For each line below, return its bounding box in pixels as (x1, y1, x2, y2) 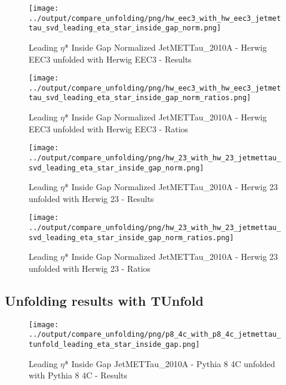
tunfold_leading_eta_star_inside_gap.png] (29, 340, 200, 349)
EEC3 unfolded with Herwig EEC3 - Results (29, 52, 192, 65)
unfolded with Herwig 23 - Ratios (29, 262, 151, 275)
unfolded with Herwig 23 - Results (29, 192, 154, 204)
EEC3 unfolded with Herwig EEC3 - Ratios (29, 122, 189, 135)
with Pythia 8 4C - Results (29, 369, 128, 381)
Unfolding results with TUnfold (5, 291, 204, 310)
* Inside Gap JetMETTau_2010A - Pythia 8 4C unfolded (64, 357, 275, 370)
